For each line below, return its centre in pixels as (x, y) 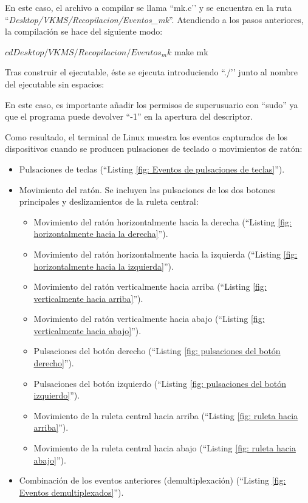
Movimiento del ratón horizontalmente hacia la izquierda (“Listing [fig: (166, 254)
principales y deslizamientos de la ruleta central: (109, 201)
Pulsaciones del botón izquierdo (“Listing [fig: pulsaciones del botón (160, 383)
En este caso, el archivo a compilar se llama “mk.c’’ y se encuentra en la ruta (149, 7)
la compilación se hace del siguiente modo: (84, 31)
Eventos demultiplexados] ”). (71, 492)
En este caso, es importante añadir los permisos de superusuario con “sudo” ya (152, 104)
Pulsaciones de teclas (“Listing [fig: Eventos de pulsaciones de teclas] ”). (152, 169)
